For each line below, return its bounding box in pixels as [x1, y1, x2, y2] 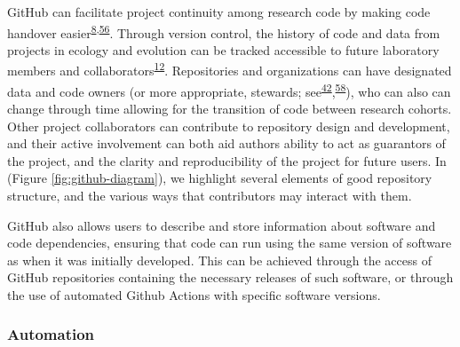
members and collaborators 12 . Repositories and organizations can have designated [7, 59, 452, 80]
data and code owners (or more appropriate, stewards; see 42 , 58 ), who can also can [7, 79, 451, 100]
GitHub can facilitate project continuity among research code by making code [7, 3, 431, 20]
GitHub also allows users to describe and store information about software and [7, 216, 436, 234]
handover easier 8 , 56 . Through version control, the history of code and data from [7, 20, 440, 42]
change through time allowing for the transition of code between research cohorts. [7, 99, 452, 117]
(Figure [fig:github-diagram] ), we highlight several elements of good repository [7, 169, 432, 187]
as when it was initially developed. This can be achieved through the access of [7, 250, 432, 269]
